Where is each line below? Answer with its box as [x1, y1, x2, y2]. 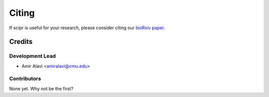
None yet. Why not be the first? [9, 86, 74, 92]
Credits [9, 38, 33, 46]
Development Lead [9, 52, 56, 59]
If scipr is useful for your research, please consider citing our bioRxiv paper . [9, 25, 165, 31]
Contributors [9, 75, 41, 82]
